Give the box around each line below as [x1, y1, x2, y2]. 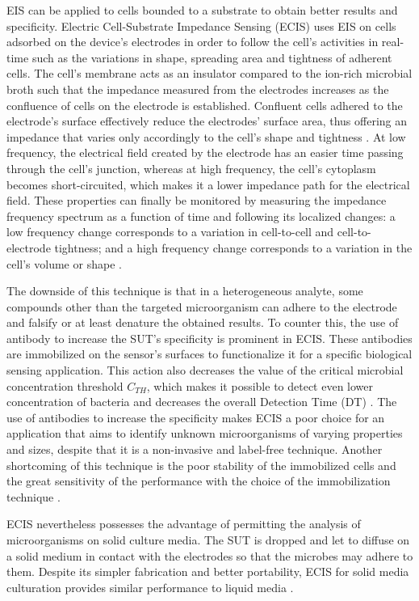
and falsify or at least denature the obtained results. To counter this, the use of [6, 314, 399, 331]
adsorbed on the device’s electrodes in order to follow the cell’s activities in [6, 33, 379, 50]
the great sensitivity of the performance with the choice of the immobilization [6, 472, 391, 489]
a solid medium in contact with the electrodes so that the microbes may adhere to [6, 547, 413, 564]
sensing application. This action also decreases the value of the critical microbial [6, 362, 404, 379]
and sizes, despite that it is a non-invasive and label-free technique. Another [6, 441, 383, 458]
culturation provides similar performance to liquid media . [6, 578, 294, 595]
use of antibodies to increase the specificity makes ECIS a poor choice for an [6, 408, 385, 425]
